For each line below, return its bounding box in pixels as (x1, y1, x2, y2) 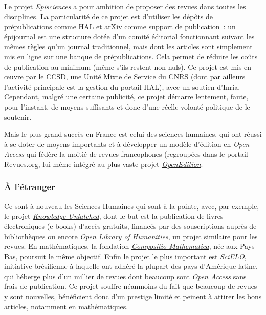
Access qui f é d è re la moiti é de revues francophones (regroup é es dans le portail (4, 149, 248, 159)
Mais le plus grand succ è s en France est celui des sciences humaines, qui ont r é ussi (4, 129, 262, 139)
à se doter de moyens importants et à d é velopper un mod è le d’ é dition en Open (4, 138, 250, 149)
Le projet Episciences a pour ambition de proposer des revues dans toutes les (4, 1, 246, 11)
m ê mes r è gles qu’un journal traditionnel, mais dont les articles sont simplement (4, 41, 253, 52)
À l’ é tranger (4, 180, 55, 193)
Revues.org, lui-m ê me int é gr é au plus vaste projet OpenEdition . (4, 158, 203, 169)
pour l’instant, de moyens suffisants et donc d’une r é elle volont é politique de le (4, 101, 250, 112)
